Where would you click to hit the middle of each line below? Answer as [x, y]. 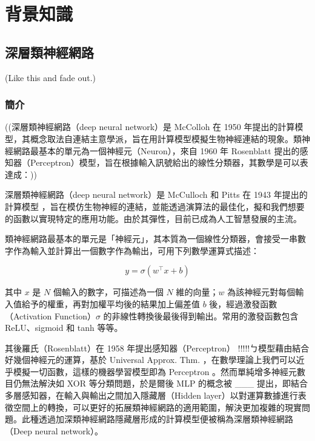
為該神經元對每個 [261, 292]
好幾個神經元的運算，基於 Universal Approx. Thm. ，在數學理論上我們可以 [151, 360]
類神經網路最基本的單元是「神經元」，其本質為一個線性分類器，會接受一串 [151, 239]
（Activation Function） [50, 315]
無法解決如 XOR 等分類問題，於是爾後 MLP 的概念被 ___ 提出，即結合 [164, 383]
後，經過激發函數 [243, 303]
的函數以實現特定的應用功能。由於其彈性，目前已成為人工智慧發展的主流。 [153, 218]
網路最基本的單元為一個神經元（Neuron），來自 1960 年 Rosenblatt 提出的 [156, 150]
